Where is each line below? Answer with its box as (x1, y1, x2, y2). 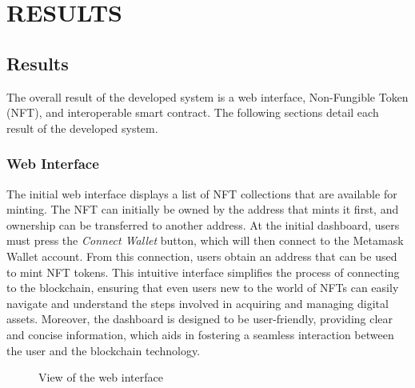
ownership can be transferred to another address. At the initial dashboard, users (6, 216, 400, 233)
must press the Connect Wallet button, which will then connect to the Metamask (6, 232, 404, 249)
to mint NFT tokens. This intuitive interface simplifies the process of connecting (6, 263, 400, 280)
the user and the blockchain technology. (6, 342, 201, 358)
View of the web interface (38, 369, 163, 386)
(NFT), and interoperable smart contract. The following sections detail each (6, 104, 379, 121)
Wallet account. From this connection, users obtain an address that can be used (6, 247, 397, 264)
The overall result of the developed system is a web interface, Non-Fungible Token (6, 88, 409, 105)
